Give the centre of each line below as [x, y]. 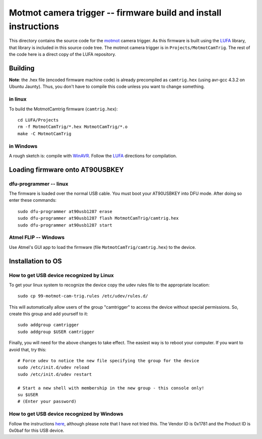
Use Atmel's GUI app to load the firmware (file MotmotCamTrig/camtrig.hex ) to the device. [103, 247]
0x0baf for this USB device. [37, 430]
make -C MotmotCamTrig [45, 133]
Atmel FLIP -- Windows [37, 237]
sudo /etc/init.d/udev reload [54, 368]
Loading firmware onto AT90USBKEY [66, 169]
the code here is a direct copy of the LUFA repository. [63, 54]
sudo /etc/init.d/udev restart [55, 374]
